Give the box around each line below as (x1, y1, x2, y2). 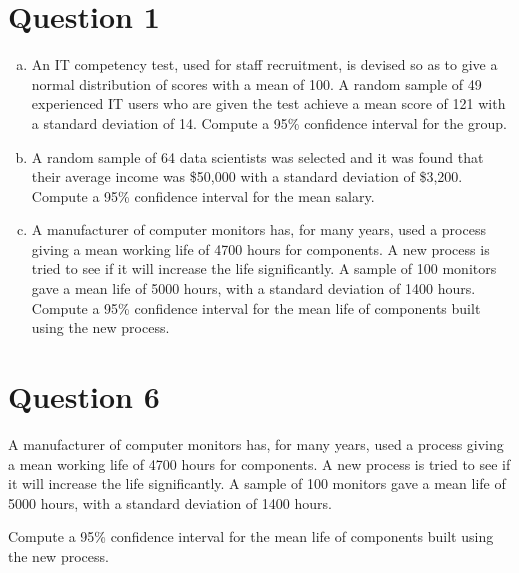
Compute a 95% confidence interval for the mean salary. (31, 185, 375, 206)
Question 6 (8, 376, 160, 417)
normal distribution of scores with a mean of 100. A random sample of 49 (31, 73, 482, 94)
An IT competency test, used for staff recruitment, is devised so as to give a (31, 54, 498, 75)
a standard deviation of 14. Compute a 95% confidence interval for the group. (31, 112, 507, 133)
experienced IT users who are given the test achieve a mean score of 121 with (31, 93, 506, 114)
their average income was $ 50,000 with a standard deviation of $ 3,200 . (31, 166, 463, 187)
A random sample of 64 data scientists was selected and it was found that (31, 146, 484, 167)
